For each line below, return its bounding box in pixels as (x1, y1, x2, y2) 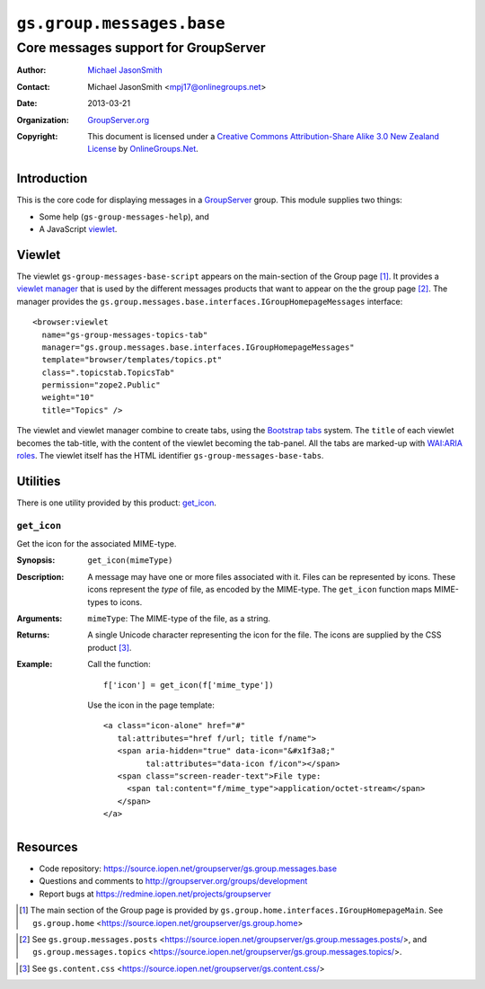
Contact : (16, 81, 51, 92)
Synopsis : (16, 555, 56, 566)
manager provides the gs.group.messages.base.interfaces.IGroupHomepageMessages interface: (16, 296, 403, 307)
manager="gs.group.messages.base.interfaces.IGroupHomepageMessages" (41, 342, 355, 352)
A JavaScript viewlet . (39, 224, 118, 235)
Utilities (16, 473, 61, 489)
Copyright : (16, 130, 58, 141)
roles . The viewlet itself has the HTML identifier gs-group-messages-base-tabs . (16, 450, 324, 461)
